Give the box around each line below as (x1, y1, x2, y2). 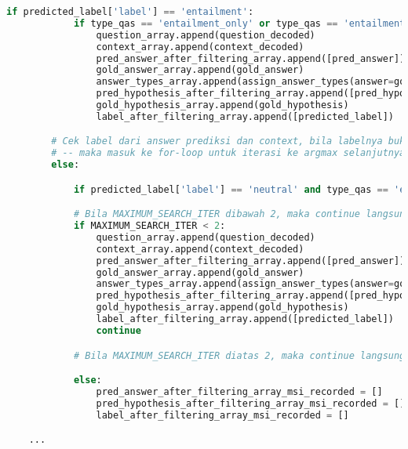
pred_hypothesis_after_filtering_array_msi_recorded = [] (96, 397, 406, 409)
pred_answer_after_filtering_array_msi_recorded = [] (96, 386, 383, 397)
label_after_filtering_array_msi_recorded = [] (96, 409, 349, 421)
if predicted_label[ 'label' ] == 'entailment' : (6, 6, 254, 17)
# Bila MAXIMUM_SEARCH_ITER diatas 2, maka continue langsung (73, 349, 406, 361)
